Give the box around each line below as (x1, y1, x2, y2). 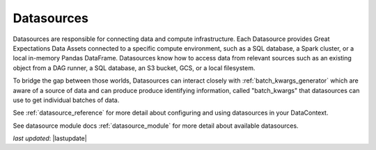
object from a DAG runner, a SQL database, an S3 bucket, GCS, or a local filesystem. (13, 63, 256, 72)
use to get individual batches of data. (13, 96, 120, 104)
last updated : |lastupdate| (13, 134, 87, 142)
